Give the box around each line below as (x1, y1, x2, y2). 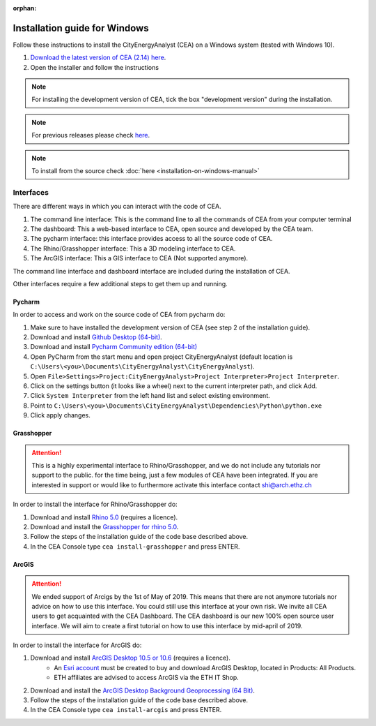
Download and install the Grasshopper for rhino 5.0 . (30, 522, 179, 531)
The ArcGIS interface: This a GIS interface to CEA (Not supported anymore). (30, 254, 249, 262)
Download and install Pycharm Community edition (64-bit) (30, 343, 198, 351)
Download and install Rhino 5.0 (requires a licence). (30, 513, 178, 521)
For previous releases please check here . (31, 131, 150, 140)
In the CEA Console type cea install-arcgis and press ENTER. (30, 706, 222, 714)
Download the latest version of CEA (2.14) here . (30, 53, 166, 62)
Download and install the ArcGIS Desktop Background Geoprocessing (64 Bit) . (30, 686, 256, 695)
